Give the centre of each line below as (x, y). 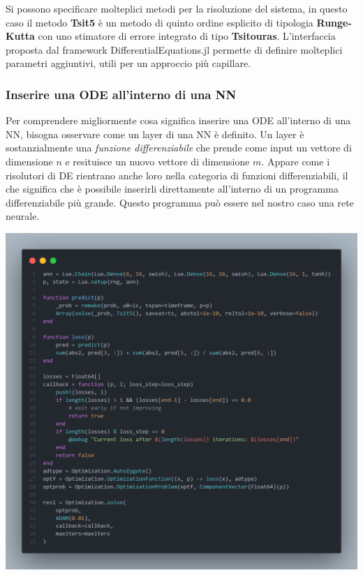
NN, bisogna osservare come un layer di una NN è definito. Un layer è (155, 134)
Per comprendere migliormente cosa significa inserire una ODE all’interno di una (178, 120)
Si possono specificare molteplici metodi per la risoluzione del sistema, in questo (177, 8)
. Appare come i (296, 161)
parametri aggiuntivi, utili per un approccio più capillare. (128, 63)
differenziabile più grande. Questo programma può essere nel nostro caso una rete (180, 202)
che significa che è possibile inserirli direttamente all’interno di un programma (172, 189)
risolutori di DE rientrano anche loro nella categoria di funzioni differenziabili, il (177, 175)
